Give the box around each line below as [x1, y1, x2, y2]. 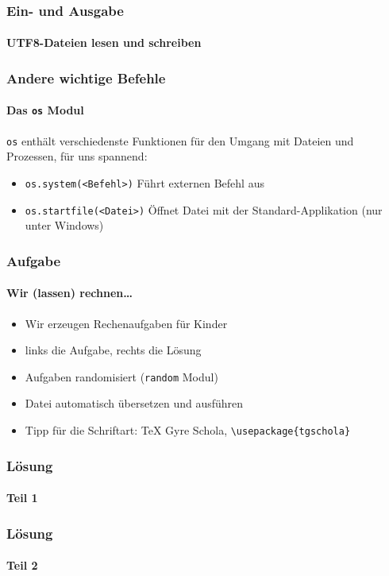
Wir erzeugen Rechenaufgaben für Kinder [25, 315, 228, 331]
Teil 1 [6, 489, 38, 506]
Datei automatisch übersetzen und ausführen [25, 395, 244, 412]
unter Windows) [25, 217, 104, 234]
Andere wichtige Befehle [6, 68, 166, 87]
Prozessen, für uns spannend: [6, 148, 148, 164]
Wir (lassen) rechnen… [6, 284, 133, 301]
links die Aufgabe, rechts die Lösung [25, 342, 202, 358]
